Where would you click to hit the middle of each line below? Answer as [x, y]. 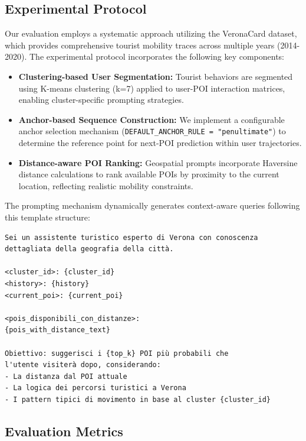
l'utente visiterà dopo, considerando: [83, 365]
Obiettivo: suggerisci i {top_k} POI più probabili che [117, 353]
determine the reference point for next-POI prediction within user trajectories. [160, 143]
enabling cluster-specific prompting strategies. [101, 100]
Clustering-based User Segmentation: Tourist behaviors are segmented [156, 76]
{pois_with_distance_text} [57, 330]
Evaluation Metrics [64, 431]
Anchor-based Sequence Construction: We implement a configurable [152, 119]
